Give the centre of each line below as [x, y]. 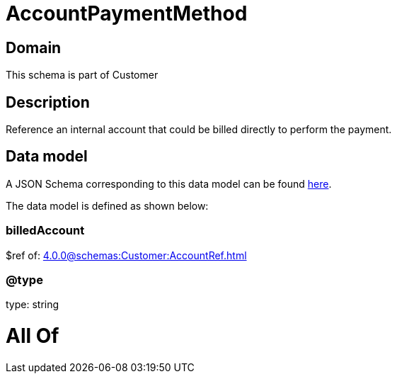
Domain [34, 47]
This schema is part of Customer [82, 75]
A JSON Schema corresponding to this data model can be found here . [169, 183]
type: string [33, 305]
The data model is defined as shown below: [107, 205]
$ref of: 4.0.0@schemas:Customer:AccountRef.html [126, 255]
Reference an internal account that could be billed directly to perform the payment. [199, 130]
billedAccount [45, 231]
